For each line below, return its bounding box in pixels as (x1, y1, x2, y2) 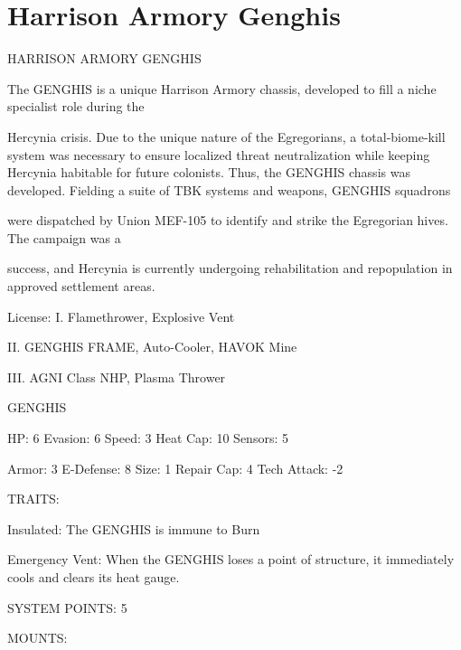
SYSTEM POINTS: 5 (7, 598, 127, 617)
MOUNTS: (7, 628, 68, 647)
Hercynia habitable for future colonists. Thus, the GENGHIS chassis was (7, 163, 410, 182)
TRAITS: (7, 489, 60, 508)
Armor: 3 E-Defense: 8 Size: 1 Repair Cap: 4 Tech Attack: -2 (7, 458, 343, 477)
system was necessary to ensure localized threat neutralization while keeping (7, 145, 430, 164)
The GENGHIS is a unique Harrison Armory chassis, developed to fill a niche (7, 79, 437, 98)
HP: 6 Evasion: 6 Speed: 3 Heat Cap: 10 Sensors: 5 (7, 429, 288, 447)
